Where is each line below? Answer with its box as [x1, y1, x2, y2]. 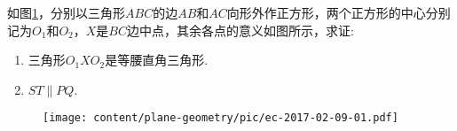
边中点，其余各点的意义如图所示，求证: [127, 20, 354, 39]
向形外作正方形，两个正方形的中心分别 [226, 4, 451, 21]
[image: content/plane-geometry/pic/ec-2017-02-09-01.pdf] [43, 112, 398, 125]
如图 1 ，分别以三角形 [7, 4, 125, 21]
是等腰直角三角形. [105, 50, 209, 69]
